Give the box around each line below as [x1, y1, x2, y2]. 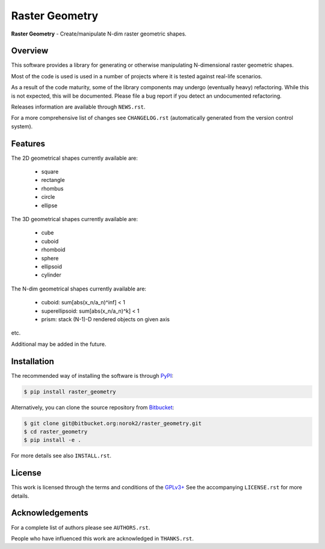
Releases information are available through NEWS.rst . [11, 103, 146, 111]
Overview [11, 46, 49, 56]
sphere [41, 254, 59, 262]
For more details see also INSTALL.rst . [11, 452, 111, 459]
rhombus [41, 184, 64, 192]
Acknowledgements [11, 508, 88, 518]
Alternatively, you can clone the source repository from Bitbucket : [11, 404, 175, 411]
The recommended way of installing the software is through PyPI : [11, 372, 174, 379]
